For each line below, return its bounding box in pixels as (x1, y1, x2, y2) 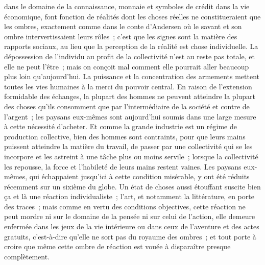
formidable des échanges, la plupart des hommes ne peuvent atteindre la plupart (4, 91, 256, 102)
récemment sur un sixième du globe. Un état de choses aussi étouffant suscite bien (4, 181, 261, 191)
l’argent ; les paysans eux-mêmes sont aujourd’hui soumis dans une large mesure (4, 111, 256, 122)
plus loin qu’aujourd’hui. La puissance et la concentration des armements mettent (4, 71, 260, 82)
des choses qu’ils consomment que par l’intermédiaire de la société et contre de (4, 101, 250, 111)
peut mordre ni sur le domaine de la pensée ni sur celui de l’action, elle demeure (4, 211, 255, 222)
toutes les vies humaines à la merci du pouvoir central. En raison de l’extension (4, 81, 252, 91)
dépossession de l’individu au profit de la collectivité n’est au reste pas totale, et (4, 51, 255, 61)
